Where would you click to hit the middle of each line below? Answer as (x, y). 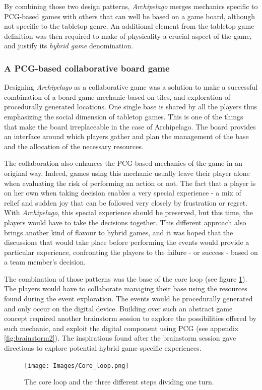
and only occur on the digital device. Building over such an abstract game (118, 308)
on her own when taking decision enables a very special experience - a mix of (123, 193)
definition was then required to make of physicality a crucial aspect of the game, (128, 36)
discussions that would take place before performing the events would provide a (127, 242)
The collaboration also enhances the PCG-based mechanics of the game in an (123, 163)
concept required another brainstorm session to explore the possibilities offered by (130, 318)
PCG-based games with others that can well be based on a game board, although (130, 16)
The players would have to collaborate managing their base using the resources (126, 288)
